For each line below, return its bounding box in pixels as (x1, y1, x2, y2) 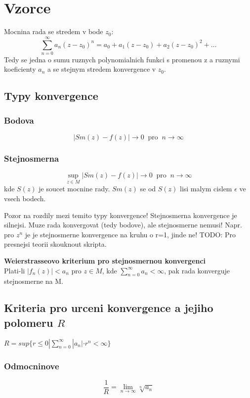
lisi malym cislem (179, 183, 232, 194)
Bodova (4, 114, 34, 126)
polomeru (4, 314, 53, 330)
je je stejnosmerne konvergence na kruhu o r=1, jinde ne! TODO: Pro (25, 229, 236, 239)
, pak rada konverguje (164, 265, 230, 275)
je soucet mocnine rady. (39, 183, 110, 194)
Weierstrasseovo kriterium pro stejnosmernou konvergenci (4, 256, 206, 266)
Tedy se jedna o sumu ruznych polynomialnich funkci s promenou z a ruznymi (4, 54, 240, 64)
